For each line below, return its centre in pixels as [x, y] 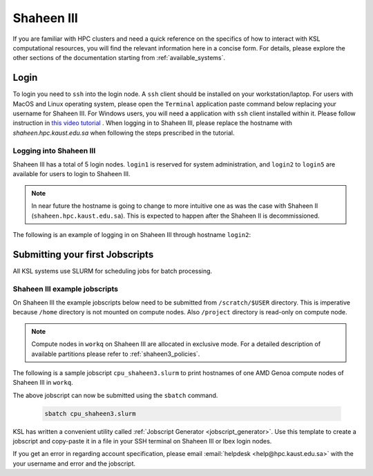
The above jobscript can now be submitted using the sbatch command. [115, 395]
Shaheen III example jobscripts [66, 289]
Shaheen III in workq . [43, 383]
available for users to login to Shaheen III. [71, 174]
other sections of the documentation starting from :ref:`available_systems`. [119, 58]
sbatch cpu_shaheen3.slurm [90, 413]
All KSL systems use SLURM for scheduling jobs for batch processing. [113, 271]
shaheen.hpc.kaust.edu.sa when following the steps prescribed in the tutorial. [124, 133]
